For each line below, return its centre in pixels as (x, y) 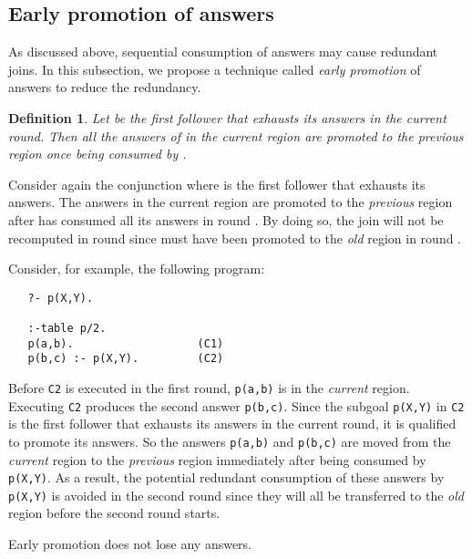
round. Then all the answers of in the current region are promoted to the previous (236, 135)
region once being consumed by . (97, 154)
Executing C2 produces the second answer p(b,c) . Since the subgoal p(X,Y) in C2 (236, 405)
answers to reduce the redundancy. (105, 87)
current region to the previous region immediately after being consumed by (217, 459)
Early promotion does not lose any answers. (130, 544)
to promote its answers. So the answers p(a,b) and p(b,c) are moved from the (230, 441)
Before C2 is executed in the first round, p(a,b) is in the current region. (209, 388)
